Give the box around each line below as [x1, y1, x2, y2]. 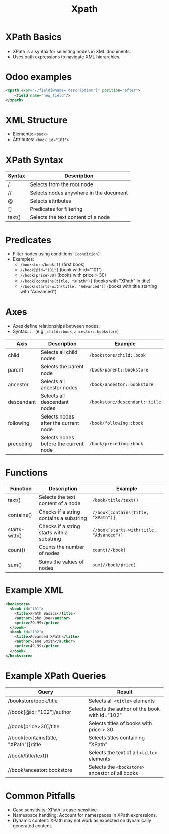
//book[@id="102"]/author [8, 708, 71, 715]
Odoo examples [5, 71, 72, 83]
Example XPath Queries [5, 670, 106, 681]
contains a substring [38, 515, 87, 522]
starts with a [38, 529, 68, 536]
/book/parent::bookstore [89, 367, 149, 373]
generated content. [12, 822, 53, 829]
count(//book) [92, 547, 126, 553]
